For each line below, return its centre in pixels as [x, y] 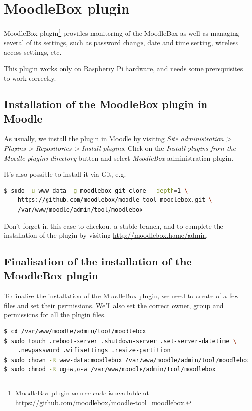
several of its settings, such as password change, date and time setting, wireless [121, 42]
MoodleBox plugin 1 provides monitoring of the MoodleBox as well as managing [122, 32]
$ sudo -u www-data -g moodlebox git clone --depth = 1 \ [96, 190]
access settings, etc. [33, 52]
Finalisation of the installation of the [98, 261]
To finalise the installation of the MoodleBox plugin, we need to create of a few [122, 296]
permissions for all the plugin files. [55, 315]
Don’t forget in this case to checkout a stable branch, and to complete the [114, 225]
